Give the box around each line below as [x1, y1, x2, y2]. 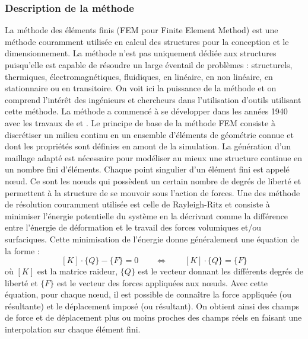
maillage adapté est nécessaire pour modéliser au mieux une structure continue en [5, 151, 303, 164]
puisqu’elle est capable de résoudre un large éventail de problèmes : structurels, [5, 59, 293, 71]
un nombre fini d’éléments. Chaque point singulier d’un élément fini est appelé [5, 163, 290, 175]
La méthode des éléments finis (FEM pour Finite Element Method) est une [5, 24, 278, 36]
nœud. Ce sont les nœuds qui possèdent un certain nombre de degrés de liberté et [5, 174, 301, 187]
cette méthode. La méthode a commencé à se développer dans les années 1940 [5, 105, 288, 117]
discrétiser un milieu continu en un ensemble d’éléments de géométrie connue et [5, 128, 294, 140]
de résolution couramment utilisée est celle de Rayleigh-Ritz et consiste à [5, 198, 270, 210]
